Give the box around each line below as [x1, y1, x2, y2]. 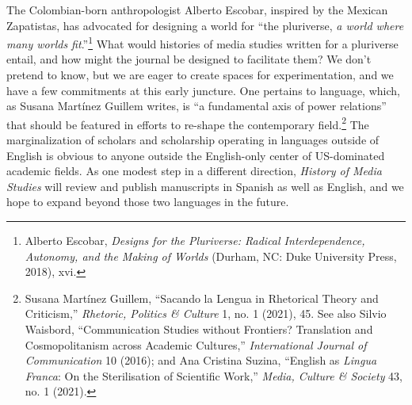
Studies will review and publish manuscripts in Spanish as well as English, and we [6, 178, 404, 194]
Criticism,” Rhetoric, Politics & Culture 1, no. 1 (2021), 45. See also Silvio [25, 305, 387, 322]
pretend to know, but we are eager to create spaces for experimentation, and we [6, 67, 394, 83]
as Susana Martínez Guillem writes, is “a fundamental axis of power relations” [6, 97, 387, 114]
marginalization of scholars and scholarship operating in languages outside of [6, 132, 380, 148]
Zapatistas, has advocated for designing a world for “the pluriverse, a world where [6, 17, 404, 33]
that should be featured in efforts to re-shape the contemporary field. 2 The [6, 113, 369, 132]
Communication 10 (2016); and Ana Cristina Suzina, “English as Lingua [25, 352, 377, 369]
